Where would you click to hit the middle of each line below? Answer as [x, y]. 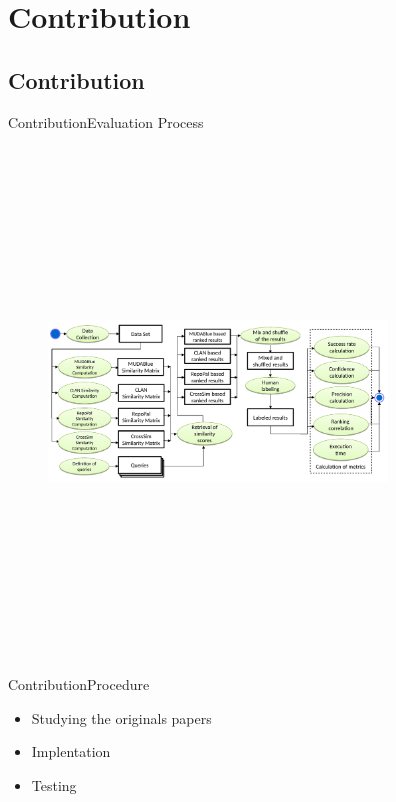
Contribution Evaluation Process [106, 121]
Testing [54, 784]
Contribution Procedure [79, 684]
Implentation [71, 751]
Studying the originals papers [121, 717]
